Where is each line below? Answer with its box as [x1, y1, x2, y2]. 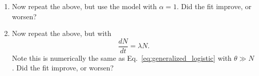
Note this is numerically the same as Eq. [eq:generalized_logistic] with [12, 52, 232, 63]
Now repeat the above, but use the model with [12, 1, 157, 11]
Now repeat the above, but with [12, 28, 112, 39]
